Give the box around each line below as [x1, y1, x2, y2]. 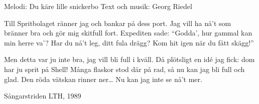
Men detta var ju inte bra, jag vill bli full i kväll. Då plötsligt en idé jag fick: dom [4, 54, 255, 64]
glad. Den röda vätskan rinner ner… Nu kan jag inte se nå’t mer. [4, 73, 202, 84]
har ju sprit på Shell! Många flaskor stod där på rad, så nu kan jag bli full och [4, 63, 245, 74]
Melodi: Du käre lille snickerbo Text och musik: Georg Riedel [4, 1, 192, 11]
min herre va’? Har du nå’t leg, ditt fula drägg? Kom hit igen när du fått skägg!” [4, 37, 254, 47]
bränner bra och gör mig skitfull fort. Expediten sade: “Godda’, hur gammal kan [4, 27, 252, 38]
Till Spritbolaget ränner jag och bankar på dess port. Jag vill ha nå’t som [4, 17, 231, 28]
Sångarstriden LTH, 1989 [4, 90, 81, 101]
